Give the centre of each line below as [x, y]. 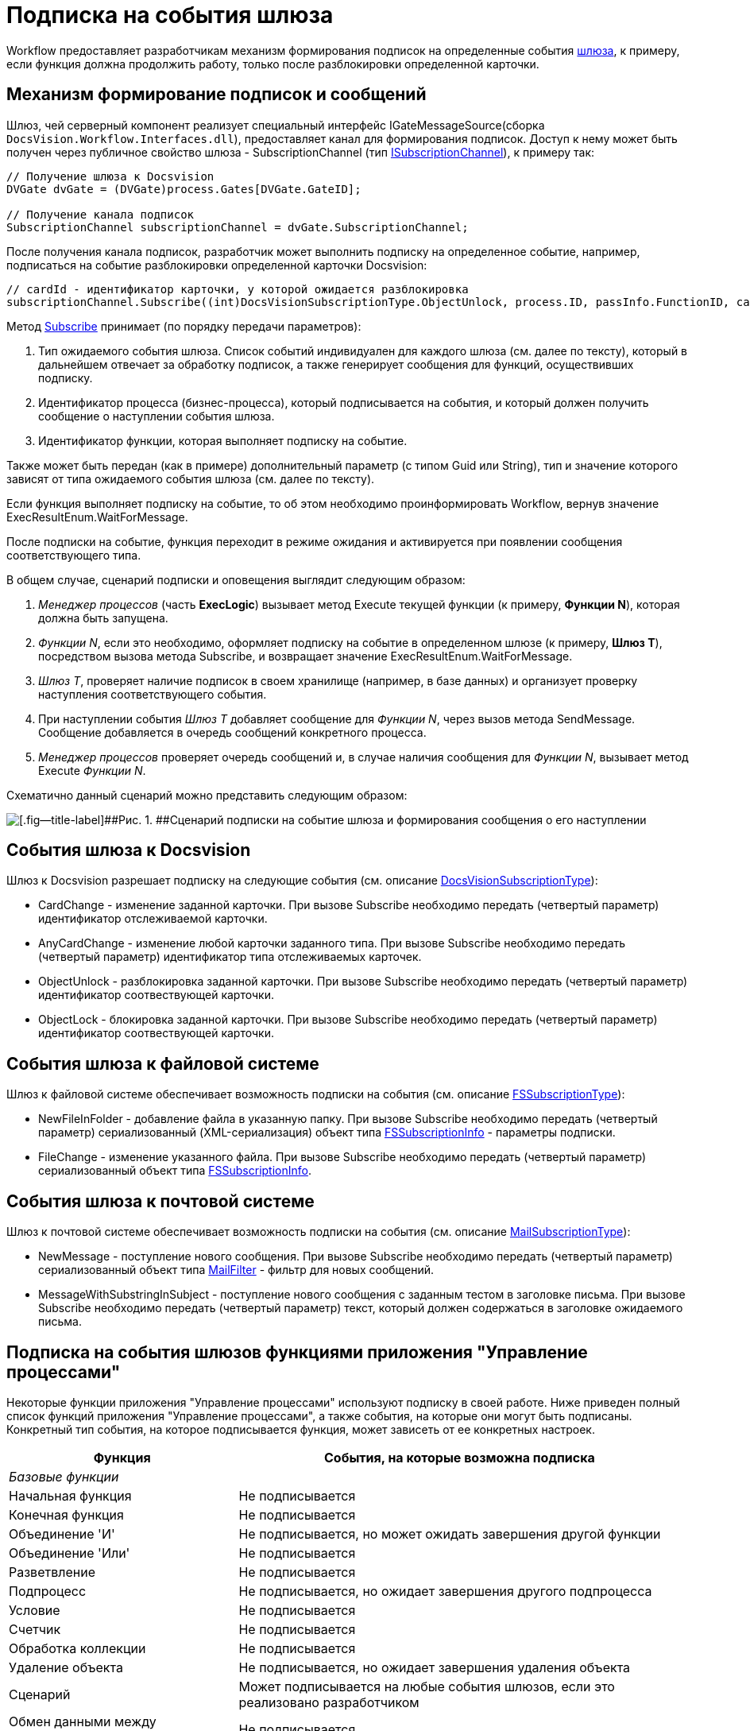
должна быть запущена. [103, 618]
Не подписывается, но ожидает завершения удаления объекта [435, 1667]
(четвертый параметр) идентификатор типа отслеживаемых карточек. [230, 957]
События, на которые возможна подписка [460, 1457]
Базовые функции [64, 1476]
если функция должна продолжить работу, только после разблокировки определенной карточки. [273, 64]
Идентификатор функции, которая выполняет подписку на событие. [223, 440]
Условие [35, 1610]
